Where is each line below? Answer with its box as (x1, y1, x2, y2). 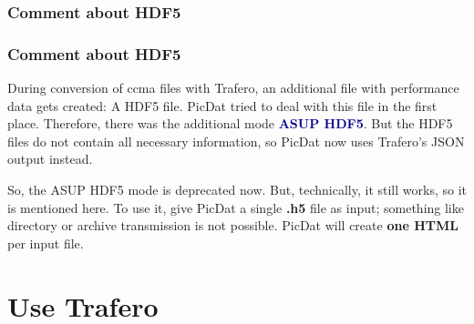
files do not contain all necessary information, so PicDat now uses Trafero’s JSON (7, 131, 465, 150)
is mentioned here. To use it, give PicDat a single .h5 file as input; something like (7, 197, 464, 217)
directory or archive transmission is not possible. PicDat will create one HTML (7, 216, 459, 235)
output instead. (7, 149, 93, 168)
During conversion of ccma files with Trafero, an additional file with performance (7, 78, 459, 97)
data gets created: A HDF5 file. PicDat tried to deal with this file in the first (7, 96, 438, 115)
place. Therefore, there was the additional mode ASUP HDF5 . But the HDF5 (7, 114, 453, 133)
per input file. (7, 233, 84, 252)
